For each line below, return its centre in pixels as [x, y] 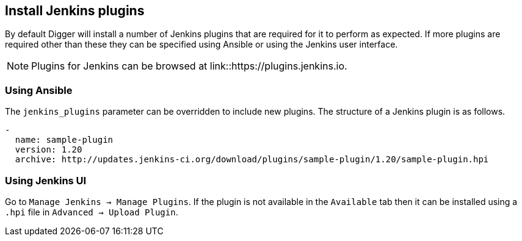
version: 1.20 [49, 150]
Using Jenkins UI [46, 180]
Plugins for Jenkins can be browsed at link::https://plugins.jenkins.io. [189, 66]
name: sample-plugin [64, 140]
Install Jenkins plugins [75, 11]
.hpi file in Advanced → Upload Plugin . [92, 212]
